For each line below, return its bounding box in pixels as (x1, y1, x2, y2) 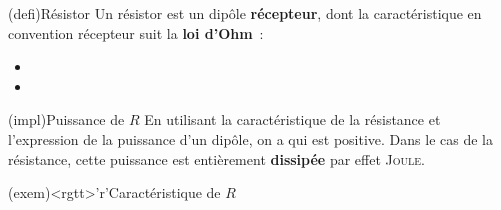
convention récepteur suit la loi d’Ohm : (8, 22, 264, 43)
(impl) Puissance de (8, 109, 125, 130)
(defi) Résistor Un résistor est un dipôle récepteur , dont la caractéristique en (8, 3, 482, 23)
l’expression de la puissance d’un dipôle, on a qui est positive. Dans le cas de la (8, 128, 493, 149)
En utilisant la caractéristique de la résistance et (144, 109, 441, 130)
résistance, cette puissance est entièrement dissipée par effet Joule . (8, 148, 426, 169)
